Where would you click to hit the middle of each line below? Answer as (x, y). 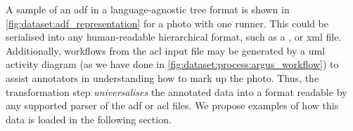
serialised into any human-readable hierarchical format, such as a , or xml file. (174, 37)
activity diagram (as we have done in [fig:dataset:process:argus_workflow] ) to (172, 64)
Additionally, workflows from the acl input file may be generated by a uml (166, 50)
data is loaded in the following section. (89, 119)
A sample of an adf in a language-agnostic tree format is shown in (148, 9)
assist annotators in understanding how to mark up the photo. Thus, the (162, 77)
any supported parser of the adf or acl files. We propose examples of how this (172, 105)
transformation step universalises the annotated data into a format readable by (176, 91)
